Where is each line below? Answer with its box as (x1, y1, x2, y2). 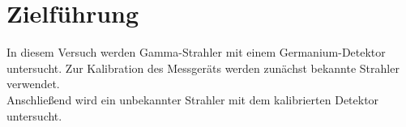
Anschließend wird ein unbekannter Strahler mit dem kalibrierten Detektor (6, 91, 379, 108)
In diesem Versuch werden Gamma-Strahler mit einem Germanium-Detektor (6, 44, 386, 61)
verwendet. (6, 75, 60, 92)
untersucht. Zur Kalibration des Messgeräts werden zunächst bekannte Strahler (6, 59, 400, 76)
